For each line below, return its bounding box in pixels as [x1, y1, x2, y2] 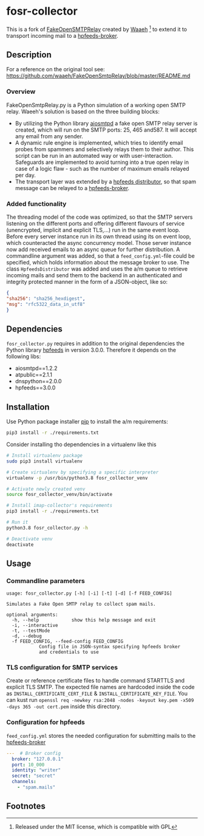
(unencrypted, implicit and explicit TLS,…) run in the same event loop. [6, 227, 180, 233]
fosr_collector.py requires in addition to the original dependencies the [6, 340, 185, 347]
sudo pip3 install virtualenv [6, 458, 83, 464]
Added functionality [6, 199, 67, 208]
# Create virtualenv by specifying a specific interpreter [6, 469, 159, 475]
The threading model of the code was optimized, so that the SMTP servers [6, 213, 193, 221]
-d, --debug [12, 633, 42, 639]
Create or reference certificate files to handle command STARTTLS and [6, 677, 185, 684]
